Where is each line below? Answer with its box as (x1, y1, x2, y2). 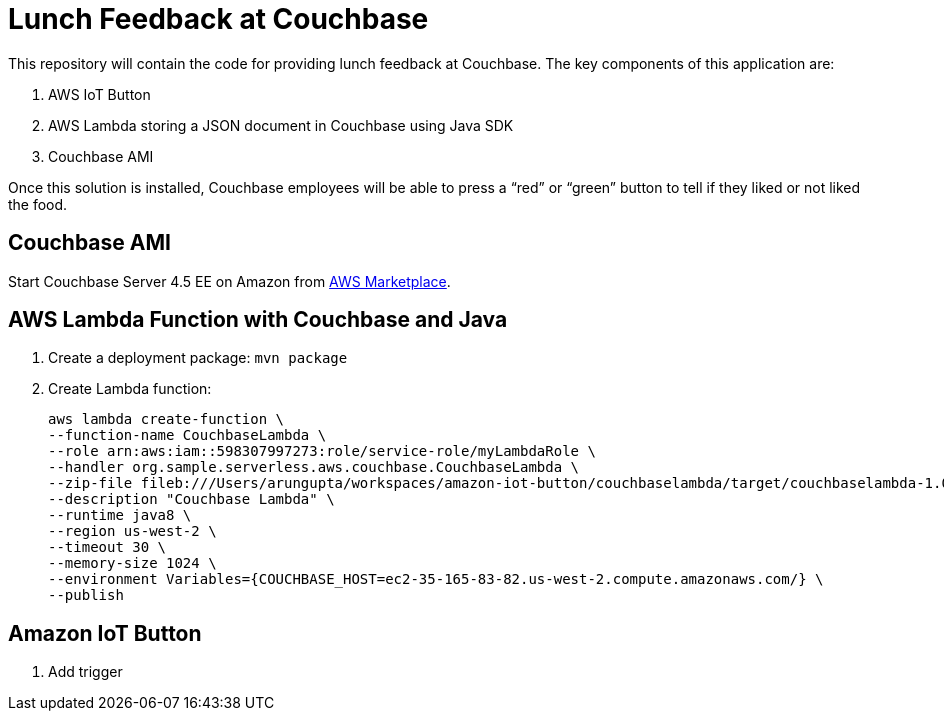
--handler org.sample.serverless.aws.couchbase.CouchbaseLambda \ (48, 459, 580, 476)
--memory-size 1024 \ (48, 555, 217, 572)
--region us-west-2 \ (48, 523, 217, 540)
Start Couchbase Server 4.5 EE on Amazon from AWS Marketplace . (8, 272, 451, 290)
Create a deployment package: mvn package (48, 349, 348, 367)
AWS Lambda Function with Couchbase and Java (8, 307, 508, 333)
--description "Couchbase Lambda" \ (48, 491, 335, 508)
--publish (48, 587, 124, 604)
